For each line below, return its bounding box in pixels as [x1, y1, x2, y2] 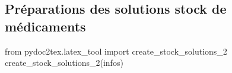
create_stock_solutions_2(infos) [5, 56, 123, 69]
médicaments [5, 17, 86, 35]
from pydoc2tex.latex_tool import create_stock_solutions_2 [5, 45, 227, 57]
